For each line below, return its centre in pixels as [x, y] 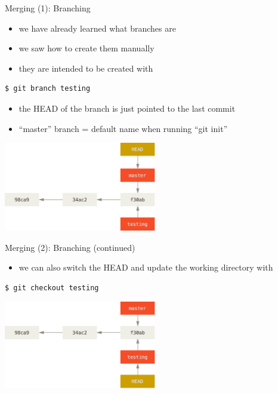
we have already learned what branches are [97, 28]
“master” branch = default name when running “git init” [123, 128]
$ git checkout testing [52, 288]
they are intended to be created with [86, 68]
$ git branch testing [48, 89]
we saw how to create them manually [87, 48]
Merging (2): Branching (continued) [70, 247]
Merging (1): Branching [48, 8]
